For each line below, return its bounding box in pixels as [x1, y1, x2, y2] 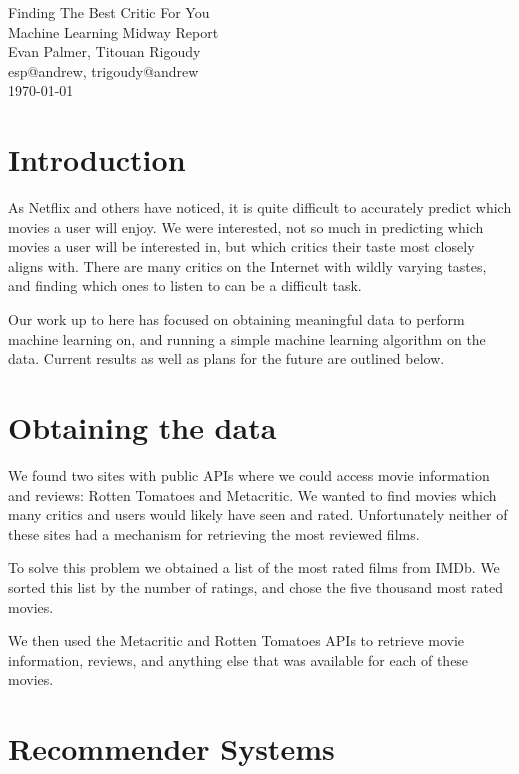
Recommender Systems [8, 728, 335, 769]
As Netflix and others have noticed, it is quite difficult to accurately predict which [8, 197, 512, 218]
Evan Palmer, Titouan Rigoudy [8, 41, 201, 62]
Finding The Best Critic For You [8, 2, 210, 22]
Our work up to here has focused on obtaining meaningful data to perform [8, 309, 465, 330]
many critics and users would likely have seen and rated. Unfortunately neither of [8, 504, 508, 525]
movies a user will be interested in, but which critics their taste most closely [8, 236, 475, 257]
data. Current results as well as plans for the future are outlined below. [8, 348, 445, 369]
